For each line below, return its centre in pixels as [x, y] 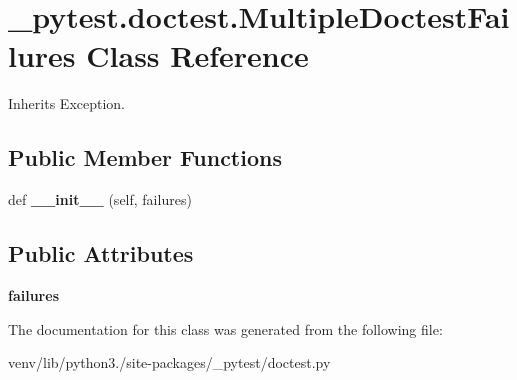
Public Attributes [101, 253]
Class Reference [197, 55]
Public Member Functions [145, 157]
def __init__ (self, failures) [100, 199]
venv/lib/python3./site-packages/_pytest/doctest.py [169, 362]
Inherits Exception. [66, 103]
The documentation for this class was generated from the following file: [225, 328]
